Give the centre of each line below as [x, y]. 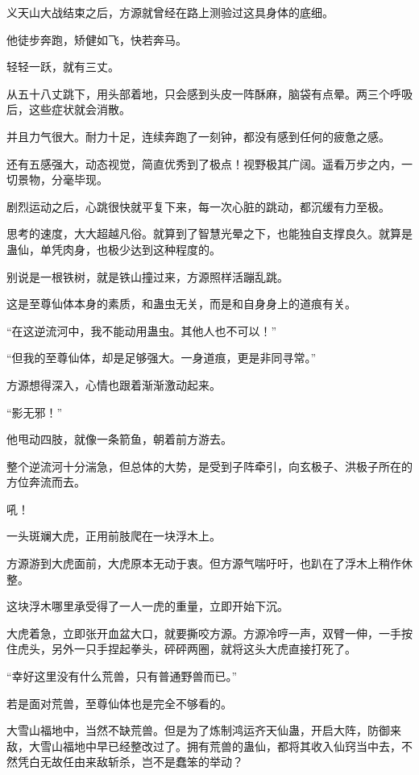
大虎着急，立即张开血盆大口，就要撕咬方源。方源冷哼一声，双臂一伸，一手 [204, 633]
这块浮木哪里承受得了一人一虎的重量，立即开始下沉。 [147, 606]
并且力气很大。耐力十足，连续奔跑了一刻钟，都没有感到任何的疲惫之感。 [198, 136]
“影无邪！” [35, 412]
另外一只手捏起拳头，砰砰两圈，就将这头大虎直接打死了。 [203, 649]
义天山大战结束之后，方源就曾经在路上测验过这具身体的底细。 [170, 12]
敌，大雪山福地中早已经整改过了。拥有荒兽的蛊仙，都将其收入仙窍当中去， [204, 746]
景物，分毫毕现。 [62, 179]
